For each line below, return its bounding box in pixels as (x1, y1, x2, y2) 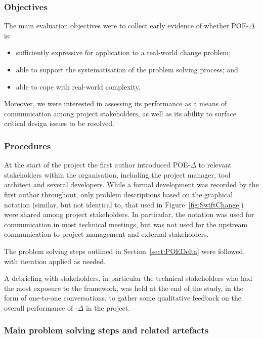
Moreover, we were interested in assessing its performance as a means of (4, 98, 227, 109)
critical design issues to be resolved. (4, 118, 114, 129)
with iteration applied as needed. (4, 256, 106, 266)
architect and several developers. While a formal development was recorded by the (4, 179, 259, 190)
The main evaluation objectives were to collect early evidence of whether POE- (4, 20, 249, 31)
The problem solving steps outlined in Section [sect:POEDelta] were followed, (4, 245, 245, 256)
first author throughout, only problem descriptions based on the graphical (4, 189, 233, 199)
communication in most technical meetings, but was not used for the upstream (4, 219, 248, 229)
